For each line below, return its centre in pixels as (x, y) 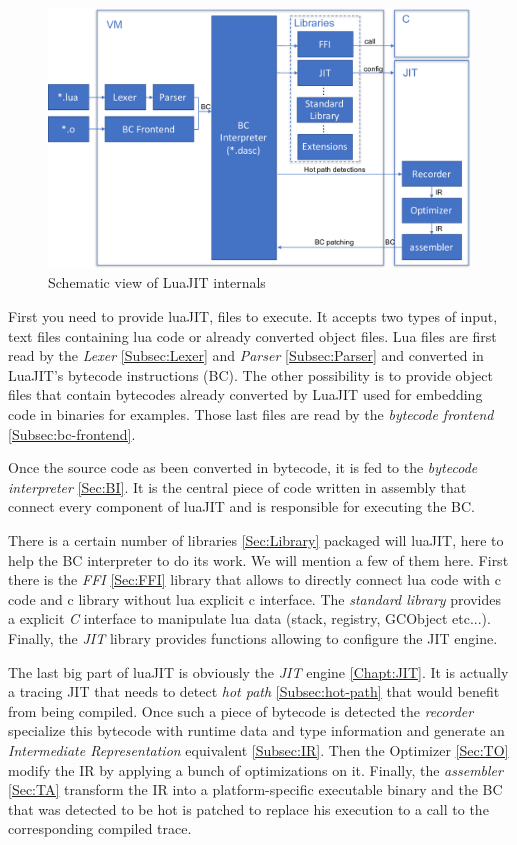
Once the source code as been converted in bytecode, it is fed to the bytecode (243, 467)
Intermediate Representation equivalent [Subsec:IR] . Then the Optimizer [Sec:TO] (258, 749)
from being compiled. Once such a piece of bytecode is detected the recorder (241, 710)
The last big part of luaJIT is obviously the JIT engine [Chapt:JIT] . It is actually (258, 671)
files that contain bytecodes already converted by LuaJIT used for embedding (245, 394)
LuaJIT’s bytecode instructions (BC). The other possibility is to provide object (250, 374)
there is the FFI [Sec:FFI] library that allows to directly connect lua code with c (255, 579)
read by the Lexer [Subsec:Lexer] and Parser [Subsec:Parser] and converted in (246, 355)
